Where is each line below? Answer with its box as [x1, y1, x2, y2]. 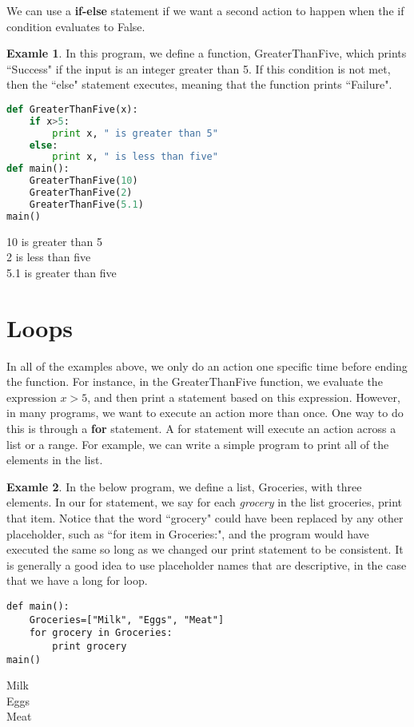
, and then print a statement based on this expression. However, [87, 388, 400, 405]
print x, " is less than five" [52, 151, 218, 163]
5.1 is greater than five [6, 264, 117, 280]
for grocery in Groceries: [29, 627, 173, 639]
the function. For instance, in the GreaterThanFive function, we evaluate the [6, 373, 383, 390]
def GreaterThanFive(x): [6, 103, 138, 115]
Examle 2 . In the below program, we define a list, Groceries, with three [6, 478, 362, 495]
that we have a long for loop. [6, 572, 148, 589]
